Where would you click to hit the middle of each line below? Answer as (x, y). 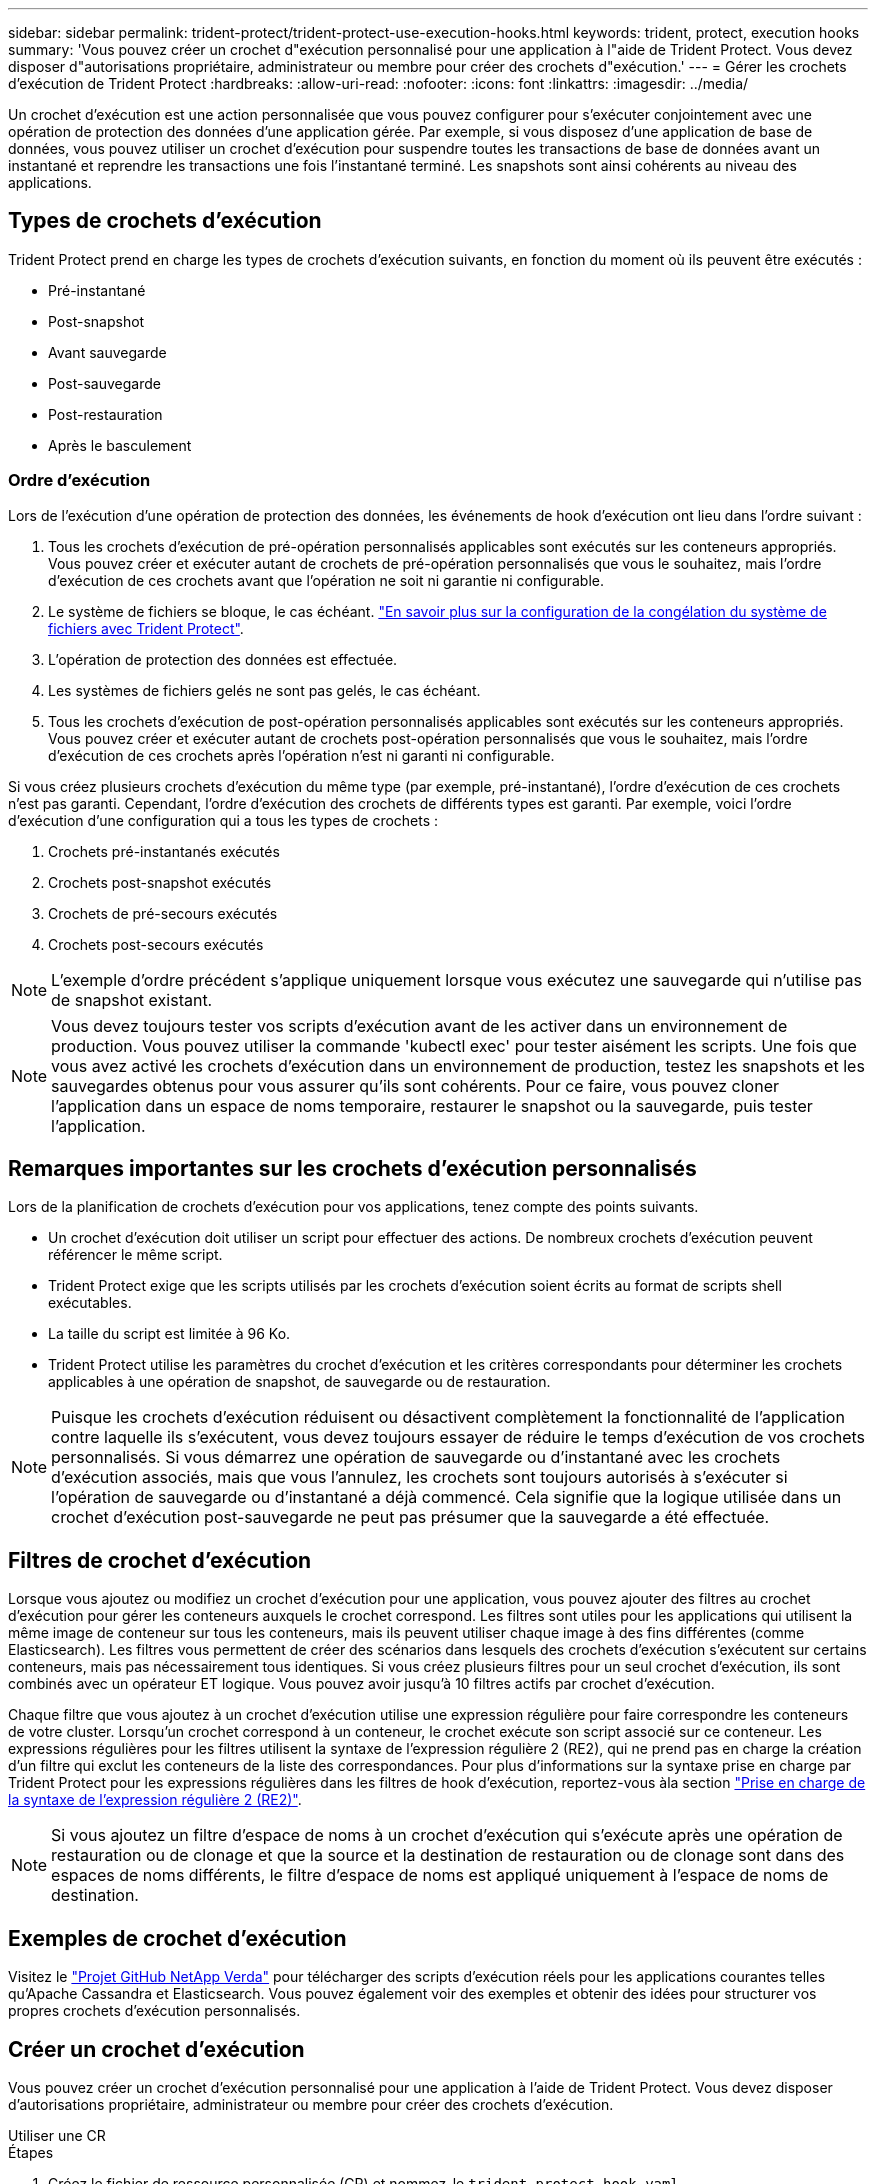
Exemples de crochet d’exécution (177, 1938)
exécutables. (90, 1303)
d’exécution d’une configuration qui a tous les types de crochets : (223, 820)
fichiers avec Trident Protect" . (146, 628)
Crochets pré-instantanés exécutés (164, 851)
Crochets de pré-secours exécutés (163, 913)
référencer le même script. (135, 1255)
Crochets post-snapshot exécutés (160, 882)
